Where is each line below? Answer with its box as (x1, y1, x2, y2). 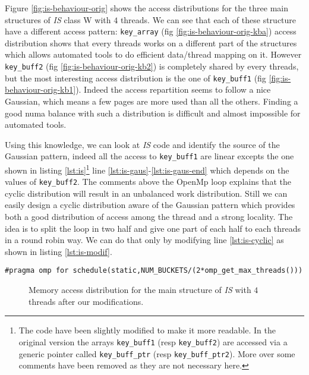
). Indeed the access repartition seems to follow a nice (75, 83, 271, 96)
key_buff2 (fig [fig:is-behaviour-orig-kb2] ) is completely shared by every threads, (5, 60, 299, 73)
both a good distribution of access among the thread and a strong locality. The (5, 210, 293, 223)
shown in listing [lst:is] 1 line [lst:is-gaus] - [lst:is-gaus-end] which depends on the (5, 162, 289, 176)
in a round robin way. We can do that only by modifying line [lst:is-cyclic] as (5, 234, 284, 246)
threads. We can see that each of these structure (120, 13, 297, 26)
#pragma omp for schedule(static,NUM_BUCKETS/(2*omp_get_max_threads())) (5, 266, 303, 275)
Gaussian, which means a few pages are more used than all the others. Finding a (5, 94, 298, 107)
